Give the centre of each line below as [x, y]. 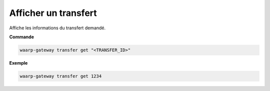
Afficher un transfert [53, 13]
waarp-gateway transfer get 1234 [61, 76]
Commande [22, 37]
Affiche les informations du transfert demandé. [57, 28]
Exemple [18, 63]
